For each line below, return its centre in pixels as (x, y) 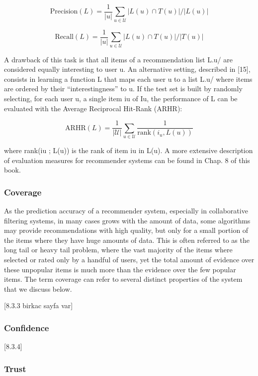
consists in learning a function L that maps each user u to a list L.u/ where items (128, 79)
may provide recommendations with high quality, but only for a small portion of (126, 230)
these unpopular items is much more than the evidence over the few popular (120, 269)
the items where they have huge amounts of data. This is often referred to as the (127, 240)
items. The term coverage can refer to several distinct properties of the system (123, 279)
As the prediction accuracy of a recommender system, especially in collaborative (126, 210)
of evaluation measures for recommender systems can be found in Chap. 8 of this (127, 160)
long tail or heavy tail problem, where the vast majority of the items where (118, 250)
